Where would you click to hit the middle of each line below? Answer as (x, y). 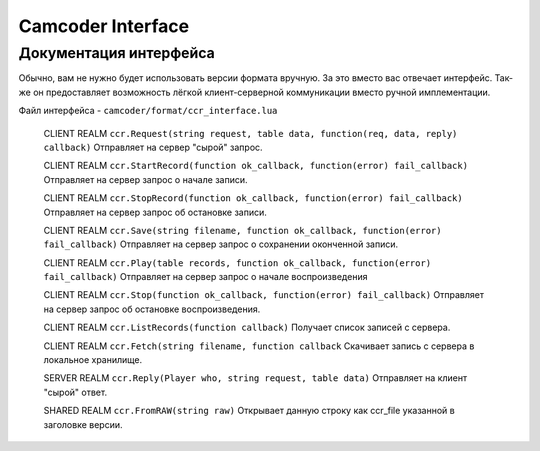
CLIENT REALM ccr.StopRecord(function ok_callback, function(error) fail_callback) (253, 198)
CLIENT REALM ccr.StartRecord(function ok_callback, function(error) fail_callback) (256, 166)
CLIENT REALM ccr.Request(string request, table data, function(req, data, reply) (250, 133)
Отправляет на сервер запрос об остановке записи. (155, 212)
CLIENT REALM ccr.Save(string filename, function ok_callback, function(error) (242, 230)
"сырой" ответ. (75, 392)
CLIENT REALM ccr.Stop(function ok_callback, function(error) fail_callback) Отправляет (264, 295)
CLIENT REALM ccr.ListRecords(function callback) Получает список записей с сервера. (247, 327)
